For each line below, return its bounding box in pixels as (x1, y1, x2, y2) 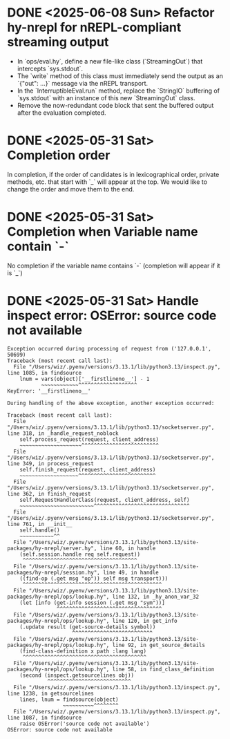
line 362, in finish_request (7, 490, 91, 497)
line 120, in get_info (112, 617, 178, 624)
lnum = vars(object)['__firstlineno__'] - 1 (19, 375, 150, 382)
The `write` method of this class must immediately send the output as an (17, 71, 223, 80)
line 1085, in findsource (7, 369, 82, 376)
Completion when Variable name (7, 224, 198, 240)
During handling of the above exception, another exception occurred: (7, 400, 215, 406)
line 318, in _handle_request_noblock (7, 430, 119, 437)
